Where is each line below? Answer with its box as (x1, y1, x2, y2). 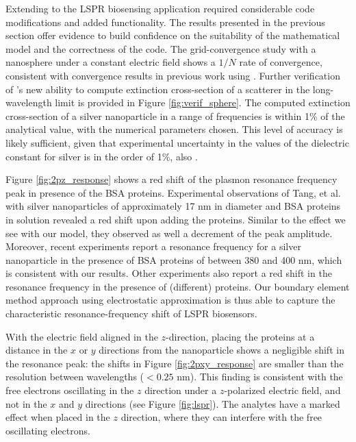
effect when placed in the (5, 410, 110, 424)
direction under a (144, 383, 217, 397)
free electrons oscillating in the (5, 383, 134, 397)
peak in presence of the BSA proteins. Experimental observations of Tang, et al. (5, 185, 341, 199)
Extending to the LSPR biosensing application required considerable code (5, 1, 315, 15)
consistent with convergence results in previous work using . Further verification (5, 68, 340, 82)
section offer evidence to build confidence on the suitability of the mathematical (5, 28, 340, 42)
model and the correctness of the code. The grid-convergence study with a (5, 41, 316, 56)
